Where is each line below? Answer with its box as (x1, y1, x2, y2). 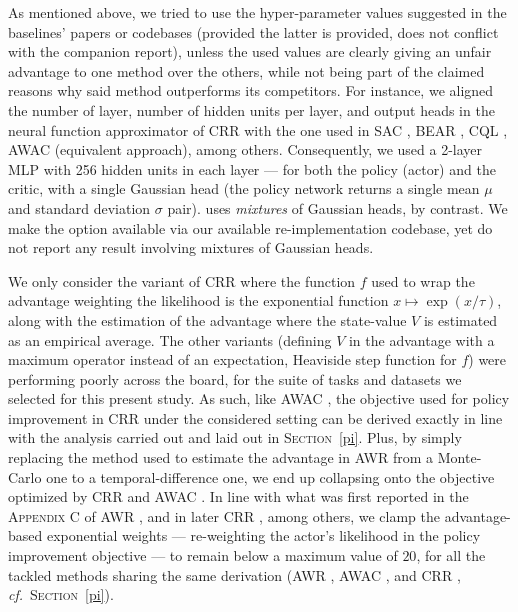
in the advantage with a (348, 329, 495, 350)
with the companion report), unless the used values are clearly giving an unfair (8, 41, 492, 62)
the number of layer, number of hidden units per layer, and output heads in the (8, 99, 495, 120)
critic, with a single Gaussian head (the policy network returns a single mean (8, 178, 480, 199)
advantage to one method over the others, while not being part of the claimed (8, 60, 485, 81)
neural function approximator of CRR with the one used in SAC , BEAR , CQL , (8, 119, 508, 140)
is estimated (423, 309, 498, 330)
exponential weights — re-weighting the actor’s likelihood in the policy (46, 525, 481, 546)
